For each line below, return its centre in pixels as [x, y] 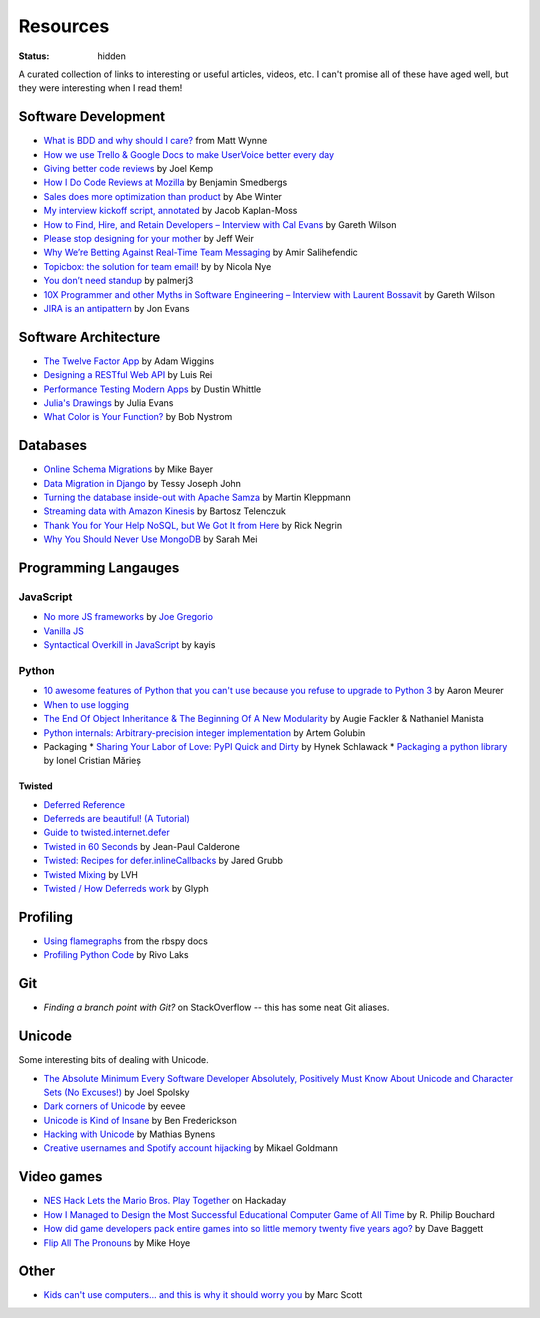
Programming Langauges [99, 568]
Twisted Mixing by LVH [91, 874]
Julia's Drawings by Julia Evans [108, 403]
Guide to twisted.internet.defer [106, 832]
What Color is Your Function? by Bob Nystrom [138, 417]
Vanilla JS [64, 631]
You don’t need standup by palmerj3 [118, 281]
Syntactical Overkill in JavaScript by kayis [129, 645]
